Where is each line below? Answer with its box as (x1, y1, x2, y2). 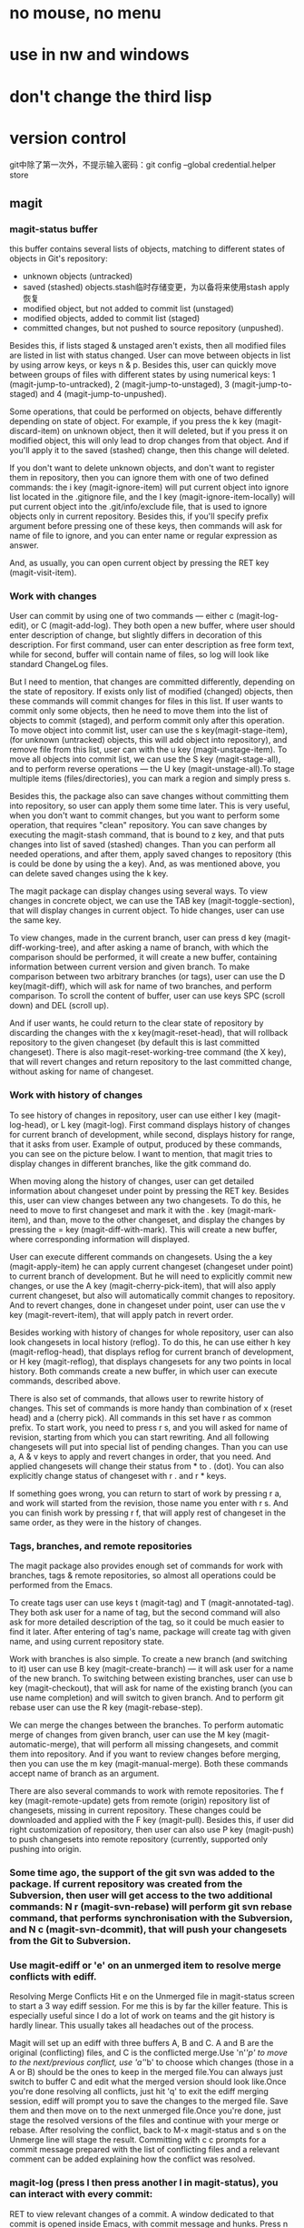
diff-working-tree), (9, 942, 80, 953)
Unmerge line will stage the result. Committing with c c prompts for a (9, 2134, 267, 2145)
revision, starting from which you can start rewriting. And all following (9, 1432, 270, 1443)
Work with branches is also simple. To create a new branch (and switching (9, 1654, 288, 1665)
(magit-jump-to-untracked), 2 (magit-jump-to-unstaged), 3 (9, 379, 230, 390)
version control (9, 127, 127, 148)
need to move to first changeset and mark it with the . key (9, 1204, 225, 1215)
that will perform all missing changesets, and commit (81, 1739, 279, 1750)
